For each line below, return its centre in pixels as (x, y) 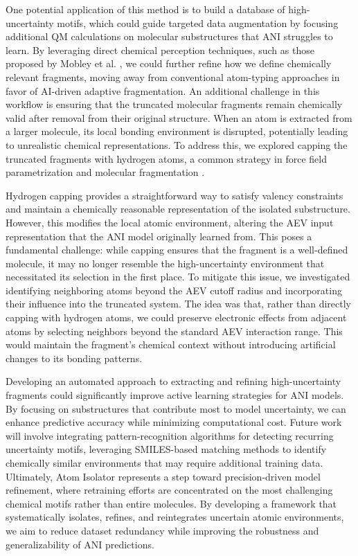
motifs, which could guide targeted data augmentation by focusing (198, 23)
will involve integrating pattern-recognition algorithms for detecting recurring (170, 435)
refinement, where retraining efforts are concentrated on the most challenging (169, 490)
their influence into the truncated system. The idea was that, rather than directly (178, 304)
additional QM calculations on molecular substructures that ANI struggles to (169, 36)
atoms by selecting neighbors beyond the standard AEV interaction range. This (174, 331)
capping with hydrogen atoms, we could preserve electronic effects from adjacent (176, 317)
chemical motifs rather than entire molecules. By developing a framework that (171, 503)
